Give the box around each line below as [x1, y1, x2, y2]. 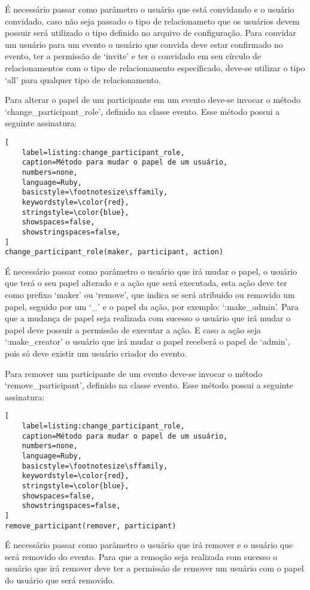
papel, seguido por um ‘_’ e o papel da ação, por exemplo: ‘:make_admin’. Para [5, 300, 299, 312]
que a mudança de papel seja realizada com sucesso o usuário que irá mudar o [5, 312, 291, 324]
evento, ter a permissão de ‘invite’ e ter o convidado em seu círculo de [5, 50, 262, 62]
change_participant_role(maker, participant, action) [5, 248, 224, 257]
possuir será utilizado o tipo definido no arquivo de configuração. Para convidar [5, 26, 296, 39]
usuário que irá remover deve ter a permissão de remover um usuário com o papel [5, 562, 304, 574]
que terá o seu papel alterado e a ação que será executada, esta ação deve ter [5, 276, 287, 289]
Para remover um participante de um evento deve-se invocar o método [5, 367, 263, 379]
